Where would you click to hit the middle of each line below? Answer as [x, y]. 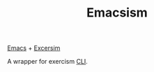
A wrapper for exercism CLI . [48, 62]
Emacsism [117, 13]
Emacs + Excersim [34, 48]
